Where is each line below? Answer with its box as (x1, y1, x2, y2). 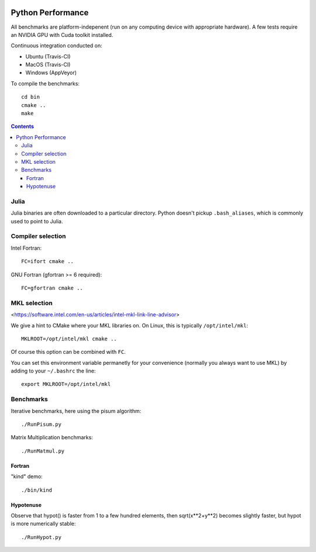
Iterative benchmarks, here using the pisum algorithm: (11, 407, 142, 415)
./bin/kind (21, 487, 53, 494)
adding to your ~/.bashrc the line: (11, 367, 96, 374)
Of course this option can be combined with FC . (11, 349, 126, 356)
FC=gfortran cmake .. (21, 285, 83, 291)
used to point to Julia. (11, 218, 63, 225)
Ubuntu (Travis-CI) (25, 53, 71, 60)
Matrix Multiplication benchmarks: (11, 434, 93, 441)
